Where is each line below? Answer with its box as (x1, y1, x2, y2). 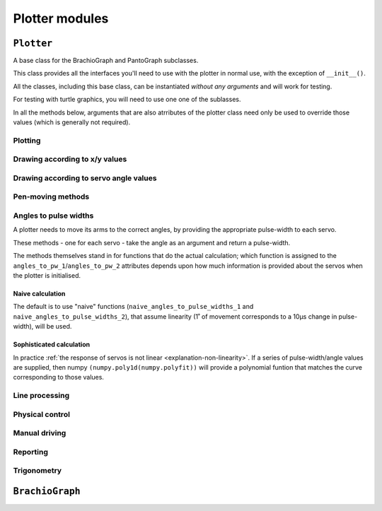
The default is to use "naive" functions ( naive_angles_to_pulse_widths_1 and (13, 303, 254, 311)
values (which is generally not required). (13, 118, 131, 127)
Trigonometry (13, 466, 62, 476)
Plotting (13, 135, 41, 145)
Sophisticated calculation (13, 340, 91, 349)
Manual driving (13, 428, 66, 438)
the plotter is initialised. (13, 271, 81, 279)
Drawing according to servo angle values (13, 173, 157, 183)
